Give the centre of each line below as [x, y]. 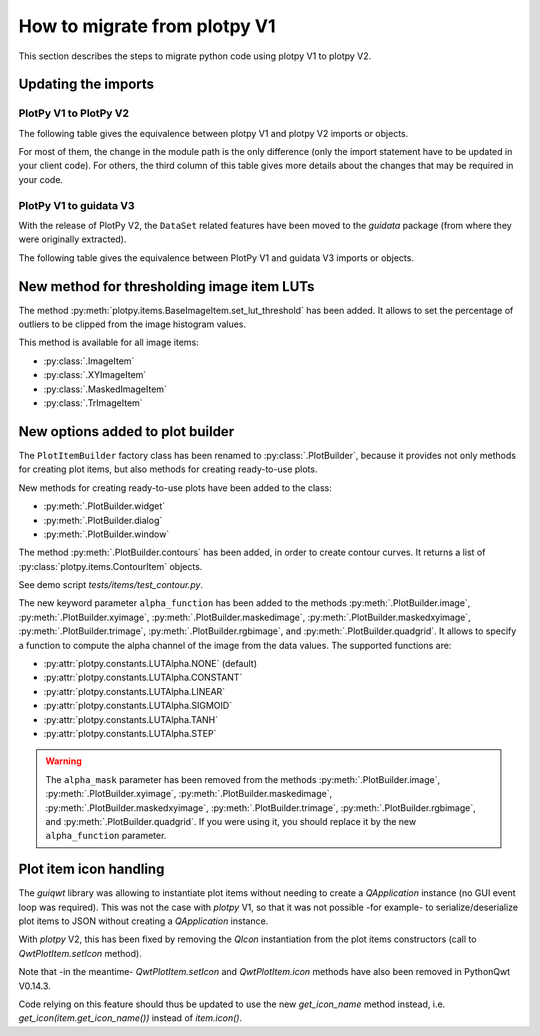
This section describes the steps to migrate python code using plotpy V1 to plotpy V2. [195, 56]
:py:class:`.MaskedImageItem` [105, 389]
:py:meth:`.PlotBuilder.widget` [104, 506]
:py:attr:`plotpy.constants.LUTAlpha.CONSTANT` [143, 677]
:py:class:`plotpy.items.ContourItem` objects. [110, 566]
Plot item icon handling [91, 869]
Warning [63, 761]
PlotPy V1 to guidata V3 [76, 205]
